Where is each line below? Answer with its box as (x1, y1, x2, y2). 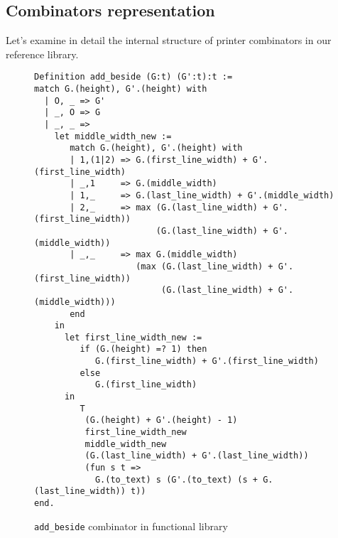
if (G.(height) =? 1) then (80, 344, 207, 355)
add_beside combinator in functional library (34, 518, 228, 533)
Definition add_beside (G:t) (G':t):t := (34, 72, 233, 82)
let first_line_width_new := (64, 332, 202, 343)
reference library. (6, 46, 79, 61)
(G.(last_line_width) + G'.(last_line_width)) (84, 451, 309, 461)
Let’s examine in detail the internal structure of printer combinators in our (6, 33, 332, 48)
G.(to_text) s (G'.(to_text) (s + (94, 474, 258, 485)
